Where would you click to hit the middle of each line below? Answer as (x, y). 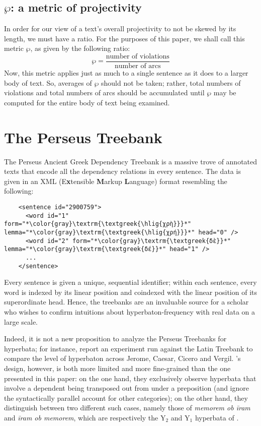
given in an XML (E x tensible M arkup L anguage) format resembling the (116, 181)
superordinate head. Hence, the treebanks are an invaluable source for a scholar (126, 302)
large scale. (21, 321)
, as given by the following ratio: (80, 48)
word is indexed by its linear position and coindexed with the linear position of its (130, 292)
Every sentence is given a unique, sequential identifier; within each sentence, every (130, 282)
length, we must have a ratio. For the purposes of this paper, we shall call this (124, 38)
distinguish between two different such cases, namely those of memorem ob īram (127, 408)
